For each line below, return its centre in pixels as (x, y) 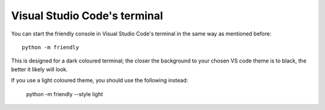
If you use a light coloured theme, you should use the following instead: (100, 81)
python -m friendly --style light (65, 94)
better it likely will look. (40, 69)
